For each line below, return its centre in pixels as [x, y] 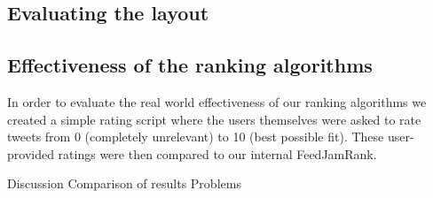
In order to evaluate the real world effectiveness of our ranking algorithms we [217, 101]
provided [31, 153]
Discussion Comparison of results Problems [124, 183]
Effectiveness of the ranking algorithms [190, 65]
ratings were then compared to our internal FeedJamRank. [217, 153]
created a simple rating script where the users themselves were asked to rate [214, 119]
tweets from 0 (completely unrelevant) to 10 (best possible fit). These [196, 137]
